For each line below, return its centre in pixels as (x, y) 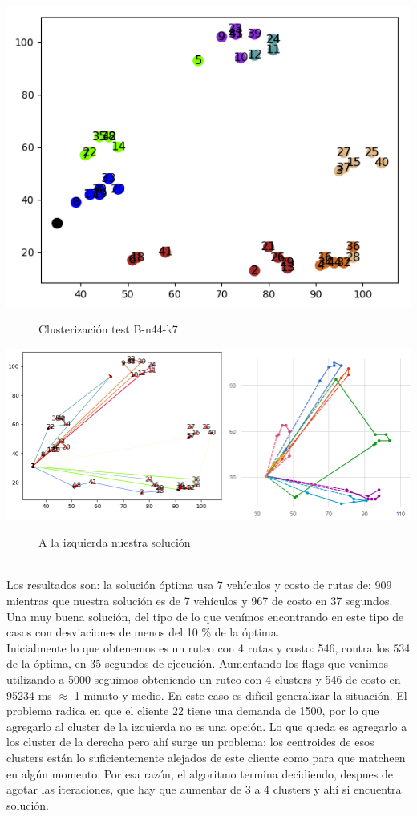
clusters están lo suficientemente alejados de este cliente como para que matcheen (206, 757)
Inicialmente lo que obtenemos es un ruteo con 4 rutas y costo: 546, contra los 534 (208, 647)
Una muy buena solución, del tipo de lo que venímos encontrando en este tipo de (205, 616)
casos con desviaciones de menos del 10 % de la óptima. (143, 632)
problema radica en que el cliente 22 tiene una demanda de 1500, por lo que (193, 711)
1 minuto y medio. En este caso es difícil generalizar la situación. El (241, 695)
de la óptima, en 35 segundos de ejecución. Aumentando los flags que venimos (197, 663)
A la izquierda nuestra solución (115, 542)
